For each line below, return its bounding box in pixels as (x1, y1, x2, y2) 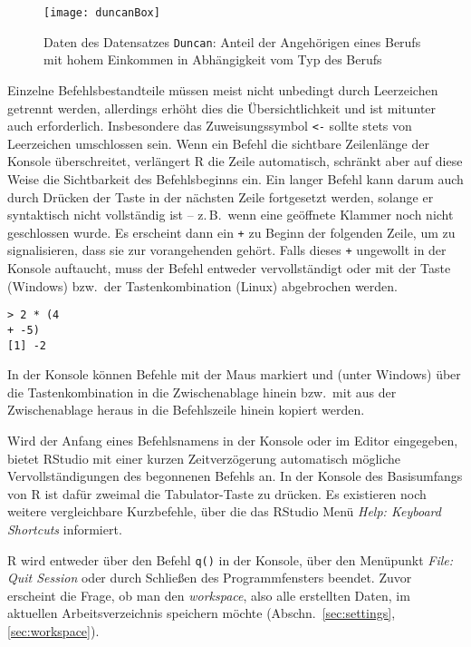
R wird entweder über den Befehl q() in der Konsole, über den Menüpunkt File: (7, 550, 454, 569)
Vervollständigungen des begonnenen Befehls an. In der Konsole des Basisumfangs (7, 466, 463, 485)
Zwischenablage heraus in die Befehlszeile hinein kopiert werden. (7, 400, 365, 419)
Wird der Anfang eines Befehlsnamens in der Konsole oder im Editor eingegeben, (7, 430, 458, 449)
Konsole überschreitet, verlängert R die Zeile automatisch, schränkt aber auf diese (7, 152, 463, 171)
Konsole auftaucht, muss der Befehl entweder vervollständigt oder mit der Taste (7, 259, 451, 278)
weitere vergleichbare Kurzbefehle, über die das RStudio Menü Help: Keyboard (7, 502, 441, 521)
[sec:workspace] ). (7, 621, 100, 640)
